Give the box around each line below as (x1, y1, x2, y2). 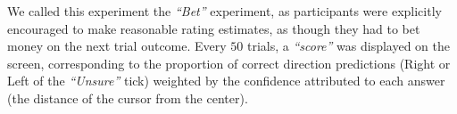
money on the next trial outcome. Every (7, 37, 227, 55)
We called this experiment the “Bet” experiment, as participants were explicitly (7, 2, 442, 20)
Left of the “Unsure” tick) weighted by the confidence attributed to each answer (7, 71, 445, 90)
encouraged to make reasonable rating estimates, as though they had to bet (7, 19, 420, 37)
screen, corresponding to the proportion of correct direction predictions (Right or (7, 53, 451, 72)
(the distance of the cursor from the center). (7, 88, 248, 107)
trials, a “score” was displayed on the (246, 37, 451, 55)
